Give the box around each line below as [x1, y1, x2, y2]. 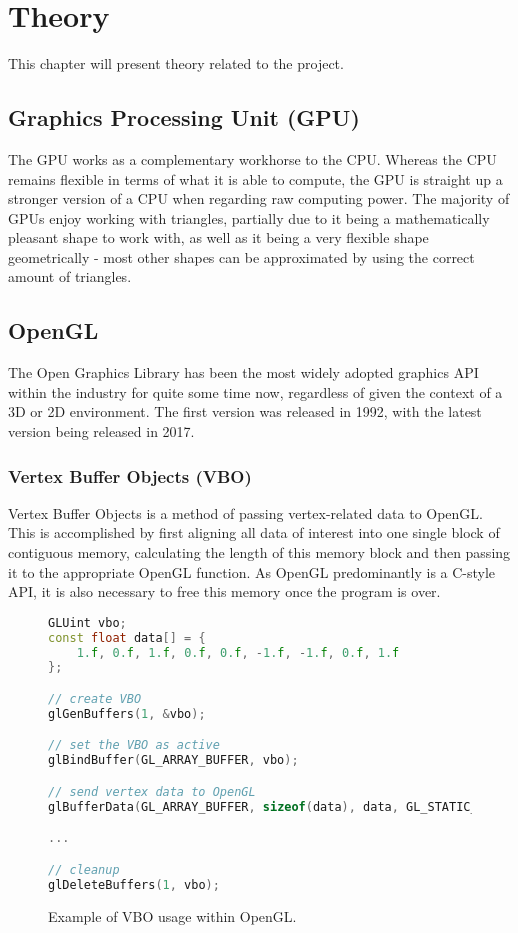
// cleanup [48, 862, 120, 877]
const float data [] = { [48, 630, 206, 645]
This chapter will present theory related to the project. [8, 53, 344, 74]
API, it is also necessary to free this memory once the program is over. [8, 581, 441, 602]
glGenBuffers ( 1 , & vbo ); [48, 706, 206, 721]
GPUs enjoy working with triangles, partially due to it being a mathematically [8, 207, 490, 228]
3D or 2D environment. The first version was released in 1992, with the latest [8, 401, 482, 422]
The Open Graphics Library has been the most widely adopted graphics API [8, 362, 479, 383]
